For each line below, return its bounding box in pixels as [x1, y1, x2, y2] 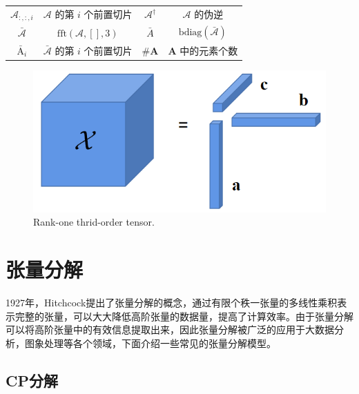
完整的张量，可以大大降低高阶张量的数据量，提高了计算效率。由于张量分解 [14, 308, 353, 323]
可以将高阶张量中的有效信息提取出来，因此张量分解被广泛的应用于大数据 [6, 322, 334, 337]
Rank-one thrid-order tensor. [33, 215, 155, 229]
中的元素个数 [179, 43, 238, 57]
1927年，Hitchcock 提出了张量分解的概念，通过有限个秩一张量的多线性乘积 [6, 295, 338, 309]
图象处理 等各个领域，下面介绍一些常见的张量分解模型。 [24, 335, 276, 350]
